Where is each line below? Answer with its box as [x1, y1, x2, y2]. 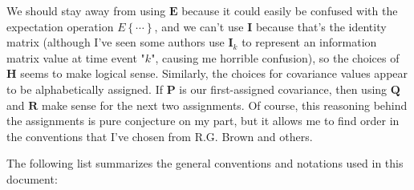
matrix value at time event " [6, 49, 145, 66]
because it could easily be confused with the [181, 2, 398, 18]
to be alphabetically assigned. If [6, 80, 164, 97]
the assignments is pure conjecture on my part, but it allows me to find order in [6, 112, 400, 129]
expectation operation [6, 18, 114, 34]
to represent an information [241, 34, 377, 51]
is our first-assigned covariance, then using [179, 80, 388, 97]
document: [6, 170, 58, 187]
